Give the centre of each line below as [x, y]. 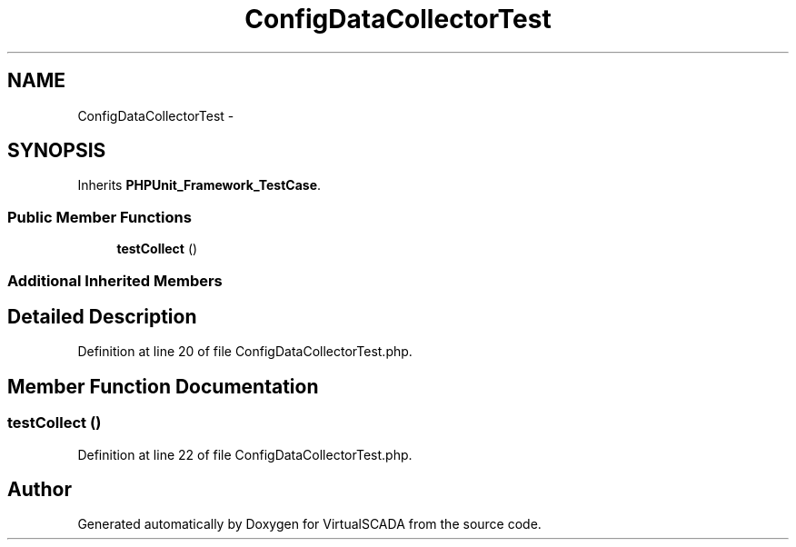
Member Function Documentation [163, 386]
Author [40, 490]
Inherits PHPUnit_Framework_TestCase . [199, 185]
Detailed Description [102, 316]
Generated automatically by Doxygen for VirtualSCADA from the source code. [309, 524]
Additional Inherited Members [115, 280]
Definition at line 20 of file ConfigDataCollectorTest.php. [245, 352]
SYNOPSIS [57, 151]
